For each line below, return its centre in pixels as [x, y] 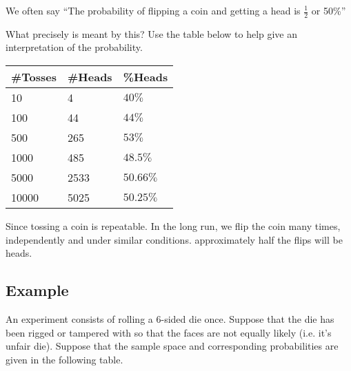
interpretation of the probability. [74, 47]
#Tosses [34, 77]
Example [37, 290]
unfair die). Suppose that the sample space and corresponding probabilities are [172, 346]
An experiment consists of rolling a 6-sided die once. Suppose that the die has [170, 319]
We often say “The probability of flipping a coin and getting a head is [153, 10]
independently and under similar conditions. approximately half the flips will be [174, 239]
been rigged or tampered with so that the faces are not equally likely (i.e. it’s [169, 332]
